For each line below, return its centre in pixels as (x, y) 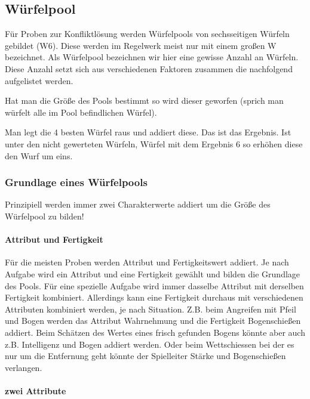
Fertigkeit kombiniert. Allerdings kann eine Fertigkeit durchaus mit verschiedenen (154, 297)
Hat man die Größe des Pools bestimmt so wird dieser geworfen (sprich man (144, 100)
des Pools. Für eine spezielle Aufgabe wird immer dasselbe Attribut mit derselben (154, 285)
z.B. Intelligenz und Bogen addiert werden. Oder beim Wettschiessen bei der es (150, 344)
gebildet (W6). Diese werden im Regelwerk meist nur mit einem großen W (141, 45)
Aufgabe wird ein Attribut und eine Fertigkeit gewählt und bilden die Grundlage (153, 273)
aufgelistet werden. (39, 80)
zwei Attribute (36, 390)
